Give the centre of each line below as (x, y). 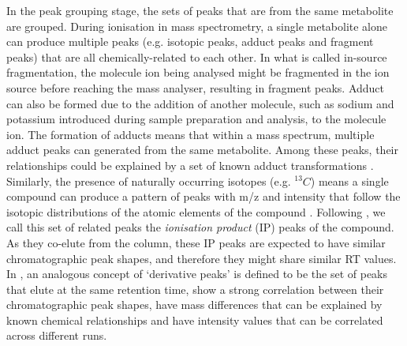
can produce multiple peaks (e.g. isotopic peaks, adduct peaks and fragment (190, 41)
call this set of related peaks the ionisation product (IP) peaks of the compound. (200, 227)
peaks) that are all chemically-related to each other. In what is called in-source (197, 56)
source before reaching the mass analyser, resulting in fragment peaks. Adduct (196, 87)
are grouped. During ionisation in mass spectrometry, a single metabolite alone (197, 26)
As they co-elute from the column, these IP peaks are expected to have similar (196, 242)
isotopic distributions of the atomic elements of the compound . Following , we (196, 211)
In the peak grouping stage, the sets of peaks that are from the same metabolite (200, 10)
